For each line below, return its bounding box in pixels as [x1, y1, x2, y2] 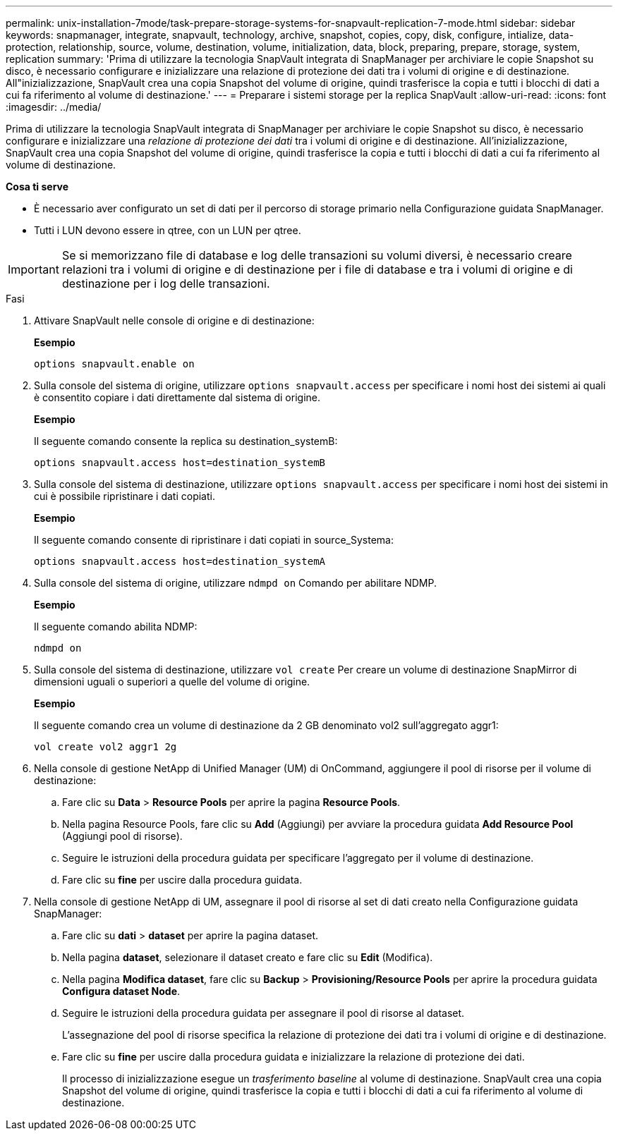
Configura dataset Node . [62, 985, 181, 997]
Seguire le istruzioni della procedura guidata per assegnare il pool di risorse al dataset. [62, 1007, 465, 1019]
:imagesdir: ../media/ [6, 101, 102, 113]
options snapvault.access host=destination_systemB [34, 457, 326, 468]
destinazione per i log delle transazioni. [61, 276, 270, 291]
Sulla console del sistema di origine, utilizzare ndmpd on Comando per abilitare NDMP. [34, 577, 437, 589]
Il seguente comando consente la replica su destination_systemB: [34, 435, 338, 447]
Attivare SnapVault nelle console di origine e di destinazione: [34, 314, 315, 326]
